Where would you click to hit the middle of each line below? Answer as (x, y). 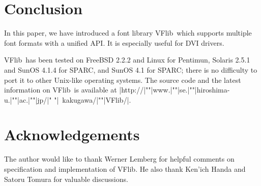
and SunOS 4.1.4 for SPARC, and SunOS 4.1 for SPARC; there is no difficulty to (131, 69)
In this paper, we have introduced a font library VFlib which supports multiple (128, 33)
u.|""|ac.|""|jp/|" (28, 99)
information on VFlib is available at (61, 90)
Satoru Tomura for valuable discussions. (66, 179)
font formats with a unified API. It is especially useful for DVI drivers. (114, 42)
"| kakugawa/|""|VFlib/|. (93, 99)
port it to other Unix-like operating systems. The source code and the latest (123, 80)
